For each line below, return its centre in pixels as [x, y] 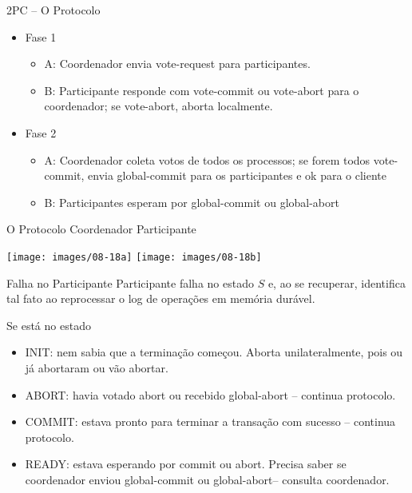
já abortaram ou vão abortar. [97, 367]
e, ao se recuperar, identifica [337, 282]
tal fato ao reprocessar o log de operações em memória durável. [161, 298]
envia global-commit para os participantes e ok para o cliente [237, 175]
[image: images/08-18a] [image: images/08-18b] [134, 257]
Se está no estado [49, 325]
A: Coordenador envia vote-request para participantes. [177, 64]
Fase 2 [41, 132]
